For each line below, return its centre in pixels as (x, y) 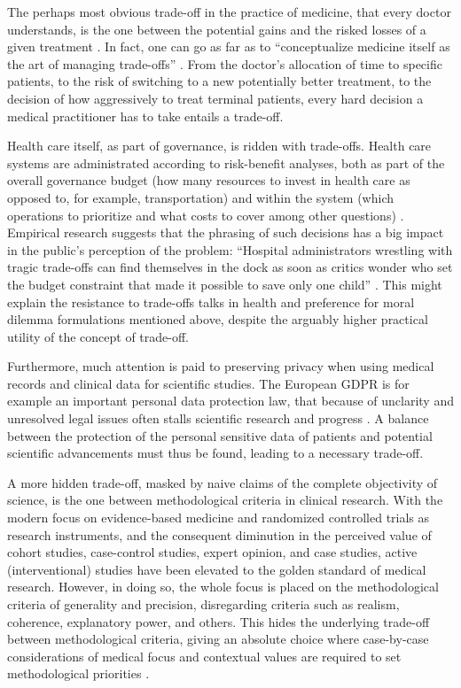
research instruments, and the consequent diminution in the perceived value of (219, 534)
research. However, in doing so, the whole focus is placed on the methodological (223, 587)
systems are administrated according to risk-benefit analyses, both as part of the (226, 162)
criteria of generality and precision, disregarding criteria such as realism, (203, 604)
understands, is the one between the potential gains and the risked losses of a (217, 29)
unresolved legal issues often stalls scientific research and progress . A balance (218, 418)
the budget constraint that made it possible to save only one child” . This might (225, 284)
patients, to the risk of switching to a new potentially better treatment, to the (219, 81)
